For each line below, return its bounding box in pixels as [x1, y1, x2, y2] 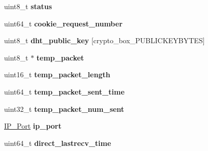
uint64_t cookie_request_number [4, 18, 123, 28]
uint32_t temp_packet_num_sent [4, 103, 125, 114]
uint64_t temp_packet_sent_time [4, 86, 125, 97]
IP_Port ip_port [4, 120, 62, 131]
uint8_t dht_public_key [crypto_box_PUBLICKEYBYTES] [4, 35, 205, 46]
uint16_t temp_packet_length [4, 69, 110, 80]
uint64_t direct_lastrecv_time [4, 137, 111, 148]
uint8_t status [4, 1, 52, 11]
